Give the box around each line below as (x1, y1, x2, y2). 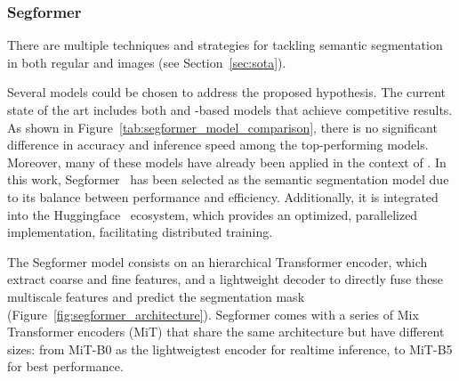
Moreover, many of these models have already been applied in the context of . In (7, 152, 447, 171)
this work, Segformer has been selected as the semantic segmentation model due (7, 170, 449, 189)
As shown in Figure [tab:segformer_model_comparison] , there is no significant (7, 118, 438, 136)
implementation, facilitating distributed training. (7, 223, 273, 241)
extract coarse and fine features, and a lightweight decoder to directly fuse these (7, 270, 444, 288)
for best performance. (7, 357, 124, 376)
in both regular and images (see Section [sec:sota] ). (7, 53, 286, 71)
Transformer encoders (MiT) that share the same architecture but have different (7, 322, 445, 341)
